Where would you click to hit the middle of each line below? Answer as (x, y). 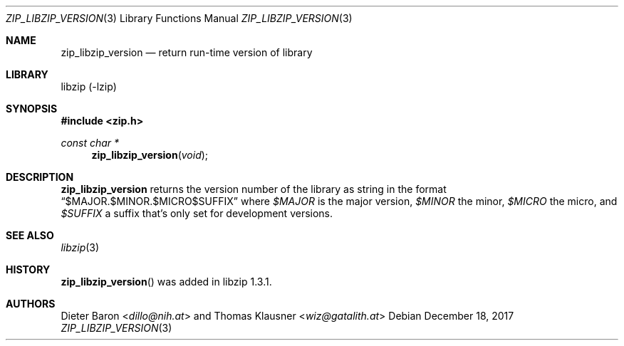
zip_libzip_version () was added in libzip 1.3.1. (166, 282)
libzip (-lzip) (89, 86)
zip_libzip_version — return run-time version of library (187, 52)
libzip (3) (80, 247)
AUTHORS (31, 304)
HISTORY (28, 269)
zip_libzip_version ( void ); (150, 155)
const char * (90, 143)
